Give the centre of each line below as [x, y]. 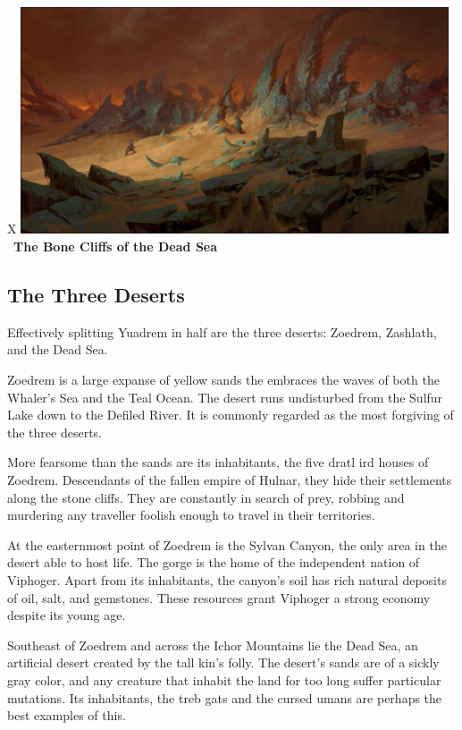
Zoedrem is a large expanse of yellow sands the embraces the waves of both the [223, 379]
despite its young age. [67, 615]
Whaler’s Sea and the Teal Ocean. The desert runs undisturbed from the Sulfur [225, 397]
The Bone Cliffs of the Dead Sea [116, 246]
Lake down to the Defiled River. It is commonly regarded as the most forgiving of [231, 415]
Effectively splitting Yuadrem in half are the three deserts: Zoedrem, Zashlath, [222, 331]
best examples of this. [67, 715]
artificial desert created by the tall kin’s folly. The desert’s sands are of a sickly [223, 662]
